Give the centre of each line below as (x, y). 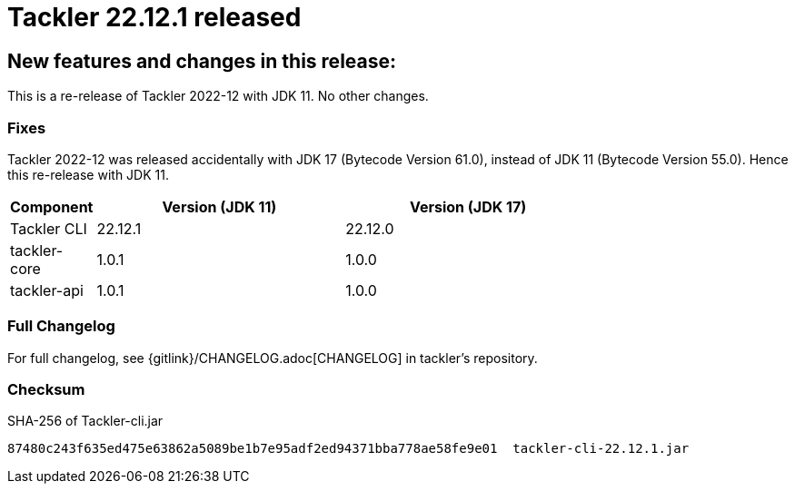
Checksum (46, 390)
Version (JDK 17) (468, 206)
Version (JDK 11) (219, 206)
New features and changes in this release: (202, 61)
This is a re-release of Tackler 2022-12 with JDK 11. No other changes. (218, 96)
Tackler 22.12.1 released (154, 17)
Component (52, 206)
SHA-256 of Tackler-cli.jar (85, 421)
